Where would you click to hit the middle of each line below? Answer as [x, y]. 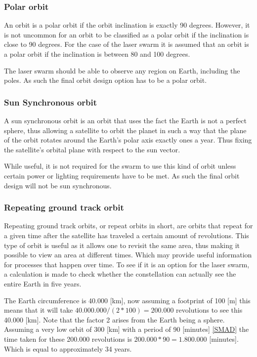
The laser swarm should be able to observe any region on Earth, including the [122, 70]
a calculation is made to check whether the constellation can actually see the [120, 274]
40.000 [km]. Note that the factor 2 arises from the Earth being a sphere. [114, 319]
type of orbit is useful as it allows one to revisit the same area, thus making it [122, 245]
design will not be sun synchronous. [58, 185]
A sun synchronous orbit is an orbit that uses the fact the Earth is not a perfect [125, 120]
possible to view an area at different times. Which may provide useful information [128, 255]
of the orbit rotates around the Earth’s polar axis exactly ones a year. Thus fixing [128, 140]
